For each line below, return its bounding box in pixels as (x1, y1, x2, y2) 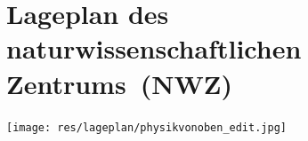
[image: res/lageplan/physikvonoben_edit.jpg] (6, 121, 287, 134)
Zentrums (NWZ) (6, 65, 232, 101)
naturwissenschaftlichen (6, 30, 302, 67)
